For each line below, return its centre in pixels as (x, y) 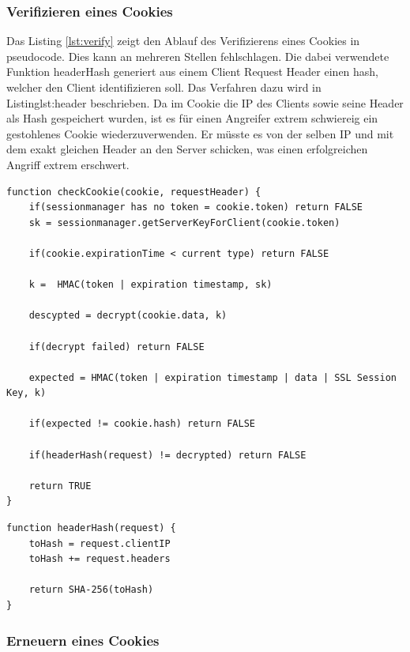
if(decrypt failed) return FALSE (117, 347)
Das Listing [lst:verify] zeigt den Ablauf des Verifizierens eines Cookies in (183, 41)
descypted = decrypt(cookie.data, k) (128, 316)
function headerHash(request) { (91, 528)
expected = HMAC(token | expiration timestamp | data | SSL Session (213, 377)
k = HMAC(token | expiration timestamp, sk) (150, 285)
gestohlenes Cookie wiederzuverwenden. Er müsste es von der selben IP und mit (200, 133)
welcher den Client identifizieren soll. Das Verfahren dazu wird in (164, 87)
